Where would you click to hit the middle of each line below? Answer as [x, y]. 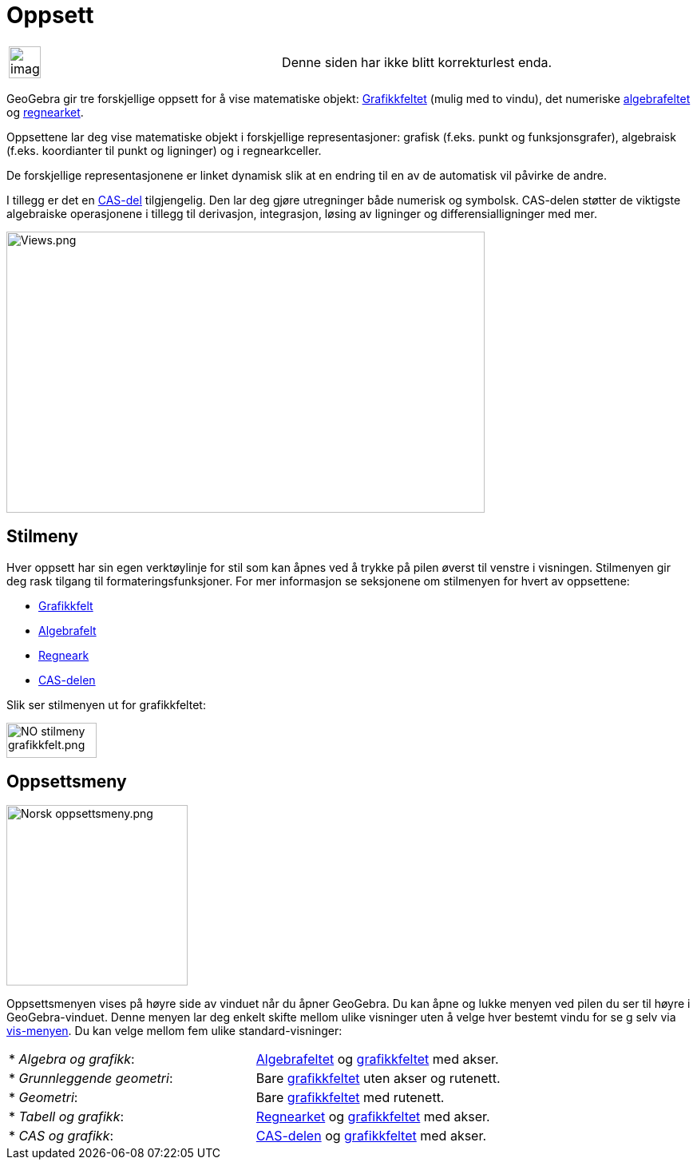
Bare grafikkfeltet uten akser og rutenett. [378, 1079]
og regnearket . [45, 112]
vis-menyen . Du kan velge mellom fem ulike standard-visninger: [174, 1031]
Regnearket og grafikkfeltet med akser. [373, 1117]
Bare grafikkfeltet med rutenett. [350, 1098]
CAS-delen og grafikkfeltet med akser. [371, 1136]
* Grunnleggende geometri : [91, 1079]
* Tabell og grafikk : [67, 1117]
